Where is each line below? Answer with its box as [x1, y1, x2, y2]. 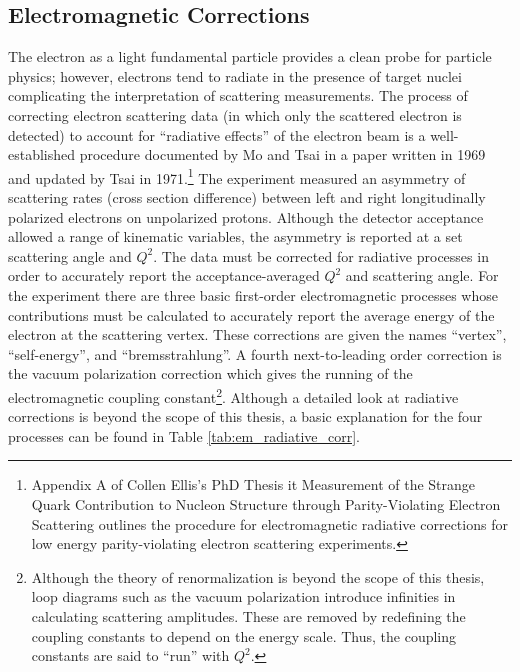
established [8, 144, 76, 165]
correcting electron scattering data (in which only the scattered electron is [8, 104, 462, 125]
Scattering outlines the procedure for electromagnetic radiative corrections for [31, 513, 508, 534]
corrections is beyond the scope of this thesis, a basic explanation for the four [8, 406, 483, 427]
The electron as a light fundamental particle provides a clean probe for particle [8, 46, 492, 67]
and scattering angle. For [345, 265, 499, 286]
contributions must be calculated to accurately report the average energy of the [8, 304, 495, 325]
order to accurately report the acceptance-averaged [8, 265, 320, 286]
